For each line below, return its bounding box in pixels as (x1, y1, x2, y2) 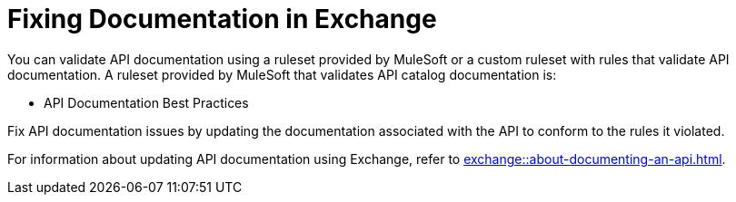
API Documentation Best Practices (44, 94, 249, 111)
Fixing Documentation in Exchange (7, 4, 437, 34)
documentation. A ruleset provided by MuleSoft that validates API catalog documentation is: (7, 66, 557, 82)
